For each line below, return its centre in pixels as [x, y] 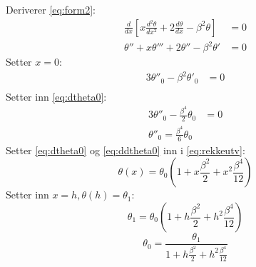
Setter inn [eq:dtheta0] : [56, 96]
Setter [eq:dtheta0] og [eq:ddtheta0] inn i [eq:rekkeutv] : [126, 150]
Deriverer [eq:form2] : [51, 9]
